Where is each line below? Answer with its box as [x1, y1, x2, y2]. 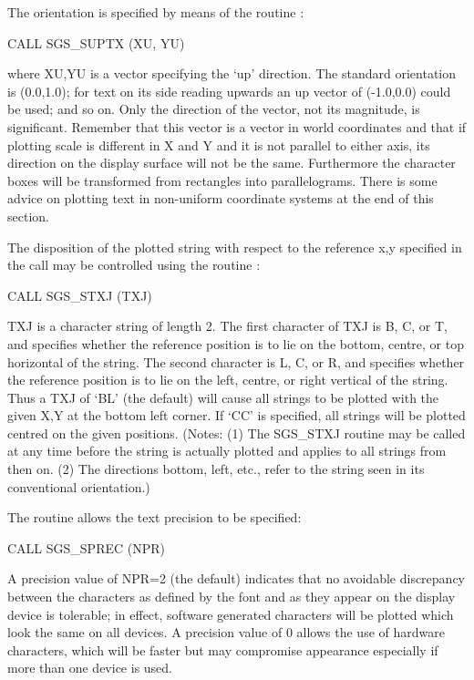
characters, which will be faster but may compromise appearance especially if [7, 640, 438, 659]
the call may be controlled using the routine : [7, 255, 261, 274]
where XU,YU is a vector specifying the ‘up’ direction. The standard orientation [7, 64, 456, 83]
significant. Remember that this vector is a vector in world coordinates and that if [7, 117, 467, 136]
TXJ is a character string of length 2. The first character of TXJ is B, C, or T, [7, 316, 448, 335]
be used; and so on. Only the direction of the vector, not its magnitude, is [7, 99, 420, 118]
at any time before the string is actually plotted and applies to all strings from [7, 441, 447, 460]
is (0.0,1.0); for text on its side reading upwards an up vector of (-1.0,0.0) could [7, 81, 451, 100]
